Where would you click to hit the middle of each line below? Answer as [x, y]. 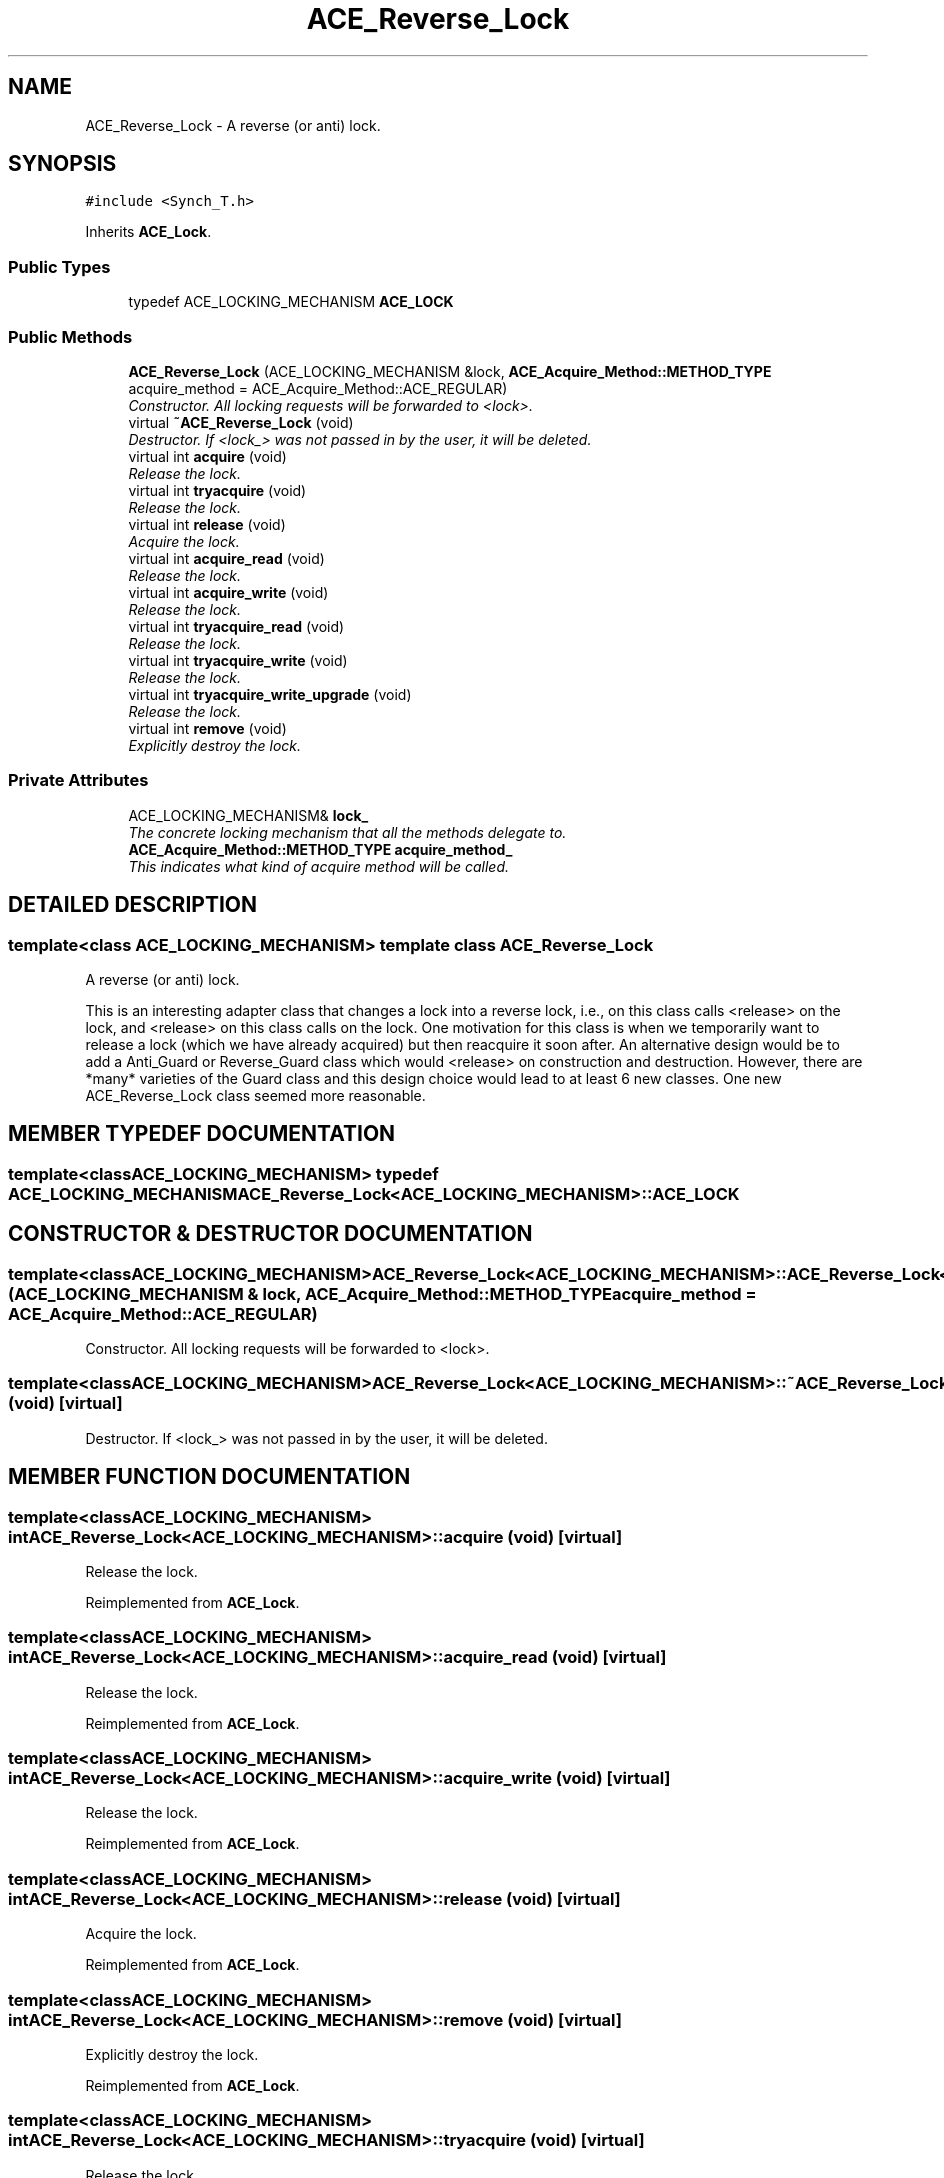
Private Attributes [78, 780]
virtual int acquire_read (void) [226, 558]
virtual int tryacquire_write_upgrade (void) [270, 694]
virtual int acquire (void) [207, 456]
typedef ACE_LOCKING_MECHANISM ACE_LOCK [291, 302]
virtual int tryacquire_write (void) [238, 660]
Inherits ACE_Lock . [148, 232]
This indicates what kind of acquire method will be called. [319, 866]
